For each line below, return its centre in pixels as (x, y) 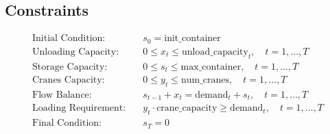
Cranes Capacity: (69, 80)
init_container (192, 39)
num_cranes (205, 80)
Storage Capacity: (70, 67)
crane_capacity (187, 108)
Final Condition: (67, 123)
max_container (211, 67)
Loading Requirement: (79, 108)
